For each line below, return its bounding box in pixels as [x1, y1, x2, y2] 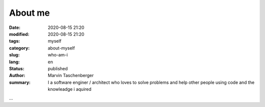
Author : [9, 73, 26, 79]
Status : [9, 65, 25, 71]
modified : [9, 31, 29, 37]
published [48, 65, 68, 71]
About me [9, 7, 50, 18]
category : [9, 45, 30, 51]
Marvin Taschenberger [48, 73, 94, 79]
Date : [9, 25, 21, 30]
